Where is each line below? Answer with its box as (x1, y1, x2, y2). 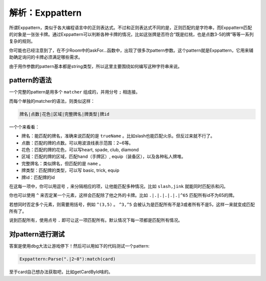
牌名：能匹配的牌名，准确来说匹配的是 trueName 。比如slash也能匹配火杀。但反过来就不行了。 (21, 133, 215, 139)
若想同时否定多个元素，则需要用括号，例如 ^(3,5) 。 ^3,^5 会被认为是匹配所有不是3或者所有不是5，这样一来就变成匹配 (9, 201, 255, 207)
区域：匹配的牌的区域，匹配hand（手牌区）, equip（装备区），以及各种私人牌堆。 (21, 154, 186, 159)
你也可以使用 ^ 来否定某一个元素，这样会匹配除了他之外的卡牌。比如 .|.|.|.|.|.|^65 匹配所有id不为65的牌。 (9, 192, 237, 198)
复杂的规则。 (9, 38, 35, 44)
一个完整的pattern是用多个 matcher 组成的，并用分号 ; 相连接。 (9, 89, 140, 95)
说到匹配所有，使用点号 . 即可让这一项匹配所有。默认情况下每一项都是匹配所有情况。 (9, 217, 183, 223)
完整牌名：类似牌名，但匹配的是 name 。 (21, 160, 103, 166)
